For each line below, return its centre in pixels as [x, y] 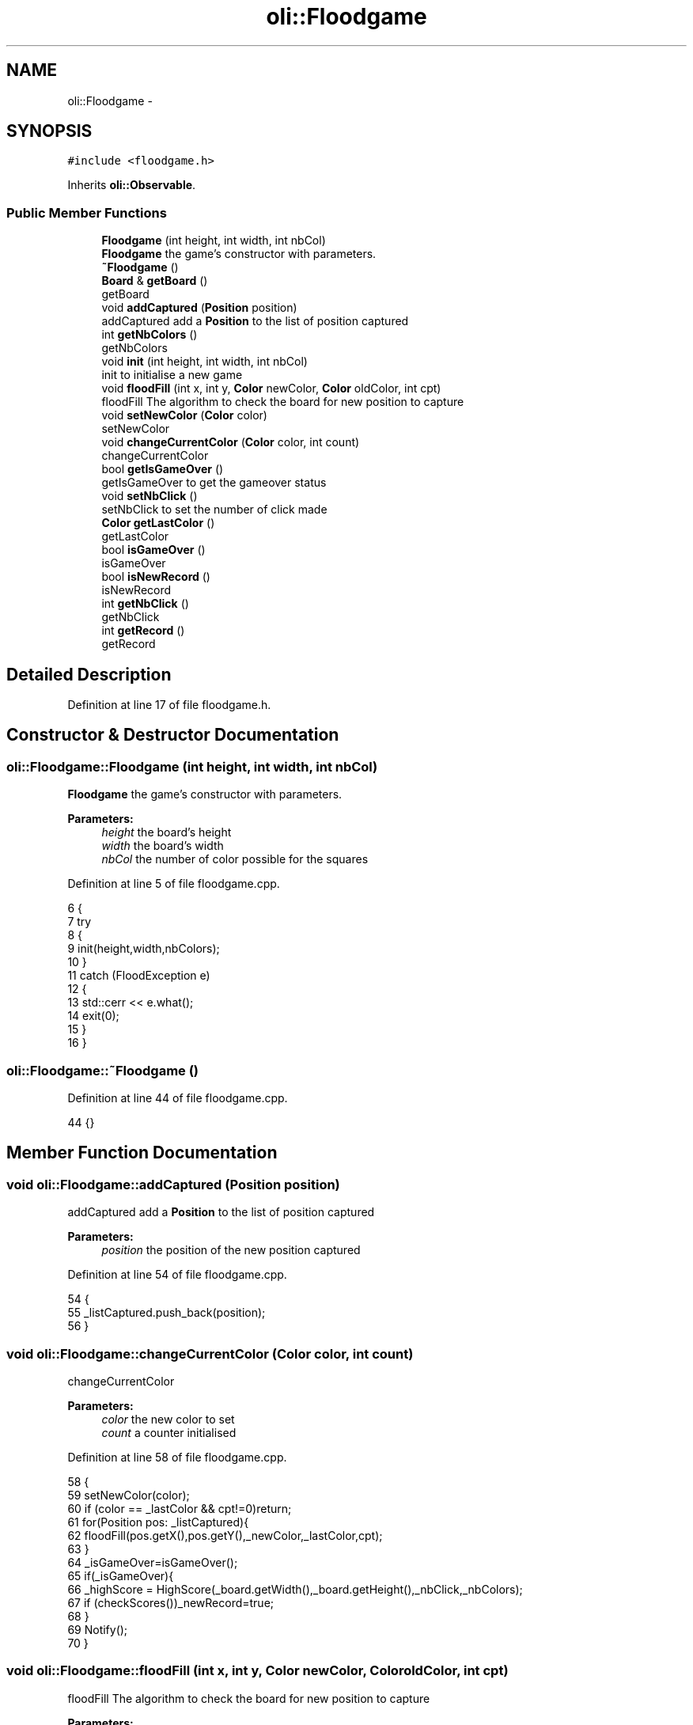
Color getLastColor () [158, 523]
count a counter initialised [169, 1432]
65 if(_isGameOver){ [121, 1575]
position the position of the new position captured [231, 1250]
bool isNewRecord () [156, 577]
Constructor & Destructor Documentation [173, 735]
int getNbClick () [145, 604]
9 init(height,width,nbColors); [144, 949]
